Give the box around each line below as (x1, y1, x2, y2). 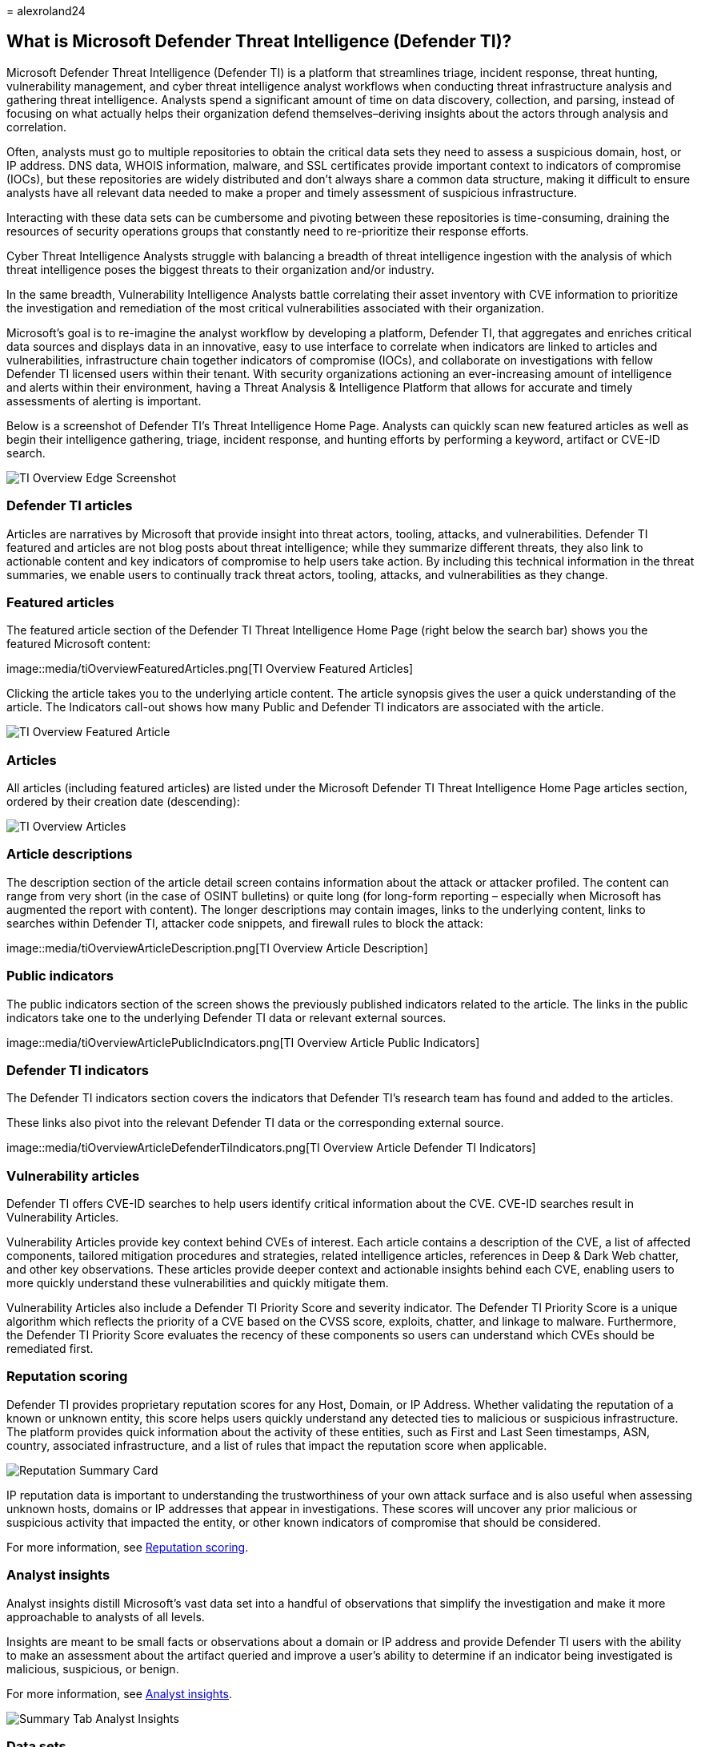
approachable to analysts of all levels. (6, 1609, 205, 1624)
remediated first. (6, 1342, 94, 1356)
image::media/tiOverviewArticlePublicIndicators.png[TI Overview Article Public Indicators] (6, 1035, 480, 1049)
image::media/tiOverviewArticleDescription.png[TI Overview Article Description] (6, 940, 428, 955)
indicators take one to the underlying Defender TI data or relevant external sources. (6, 1010, 447, 1024)
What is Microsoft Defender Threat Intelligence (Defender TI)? (6, 31, 512, 52)
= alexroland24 (6, 4, 86, 18)
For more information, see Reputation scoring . (6, 1540, 249, 1554)
